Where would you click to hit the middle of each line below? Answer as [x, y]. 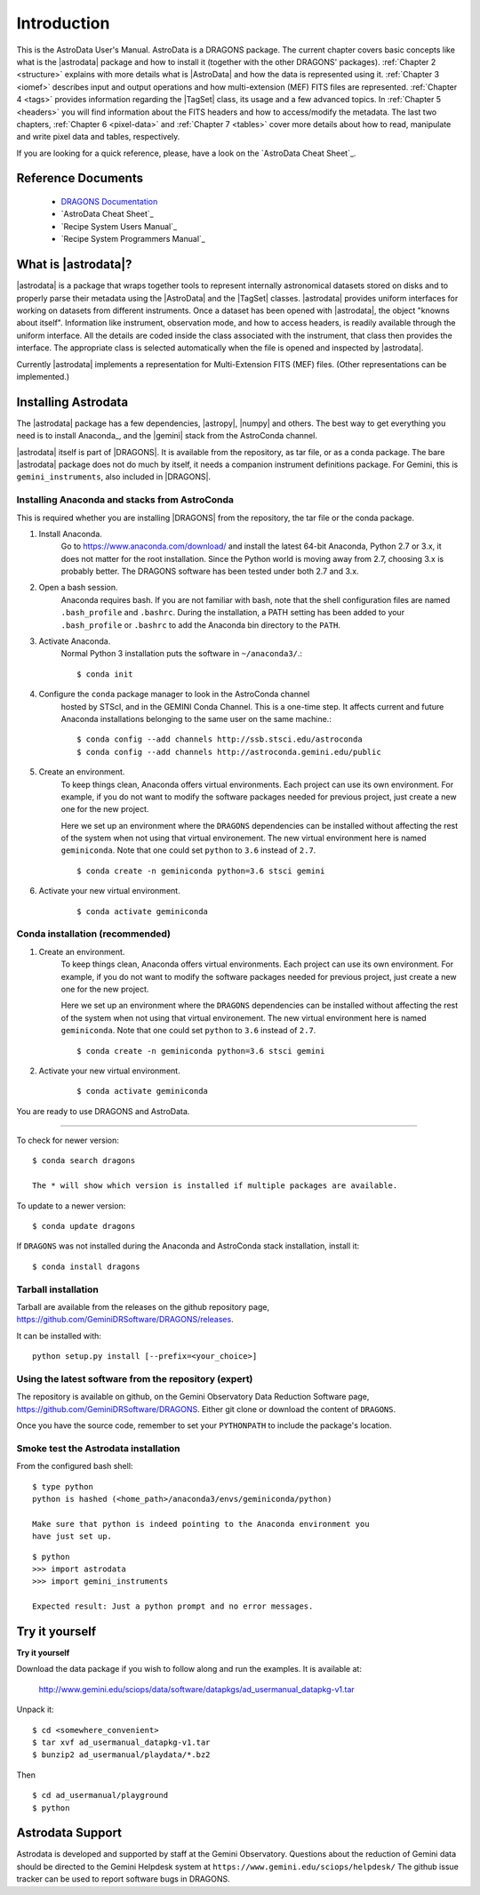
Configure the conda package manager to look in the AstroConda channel [174, 695]
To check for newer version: [68, 1140]
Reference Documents [80, 178]
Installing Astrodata [72, 401]
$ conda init [105, 674]
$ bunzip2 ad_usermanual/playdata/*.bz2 [121, 1755]
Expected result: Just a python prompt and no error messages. [173, 1606]
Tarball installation [58, 1289]
